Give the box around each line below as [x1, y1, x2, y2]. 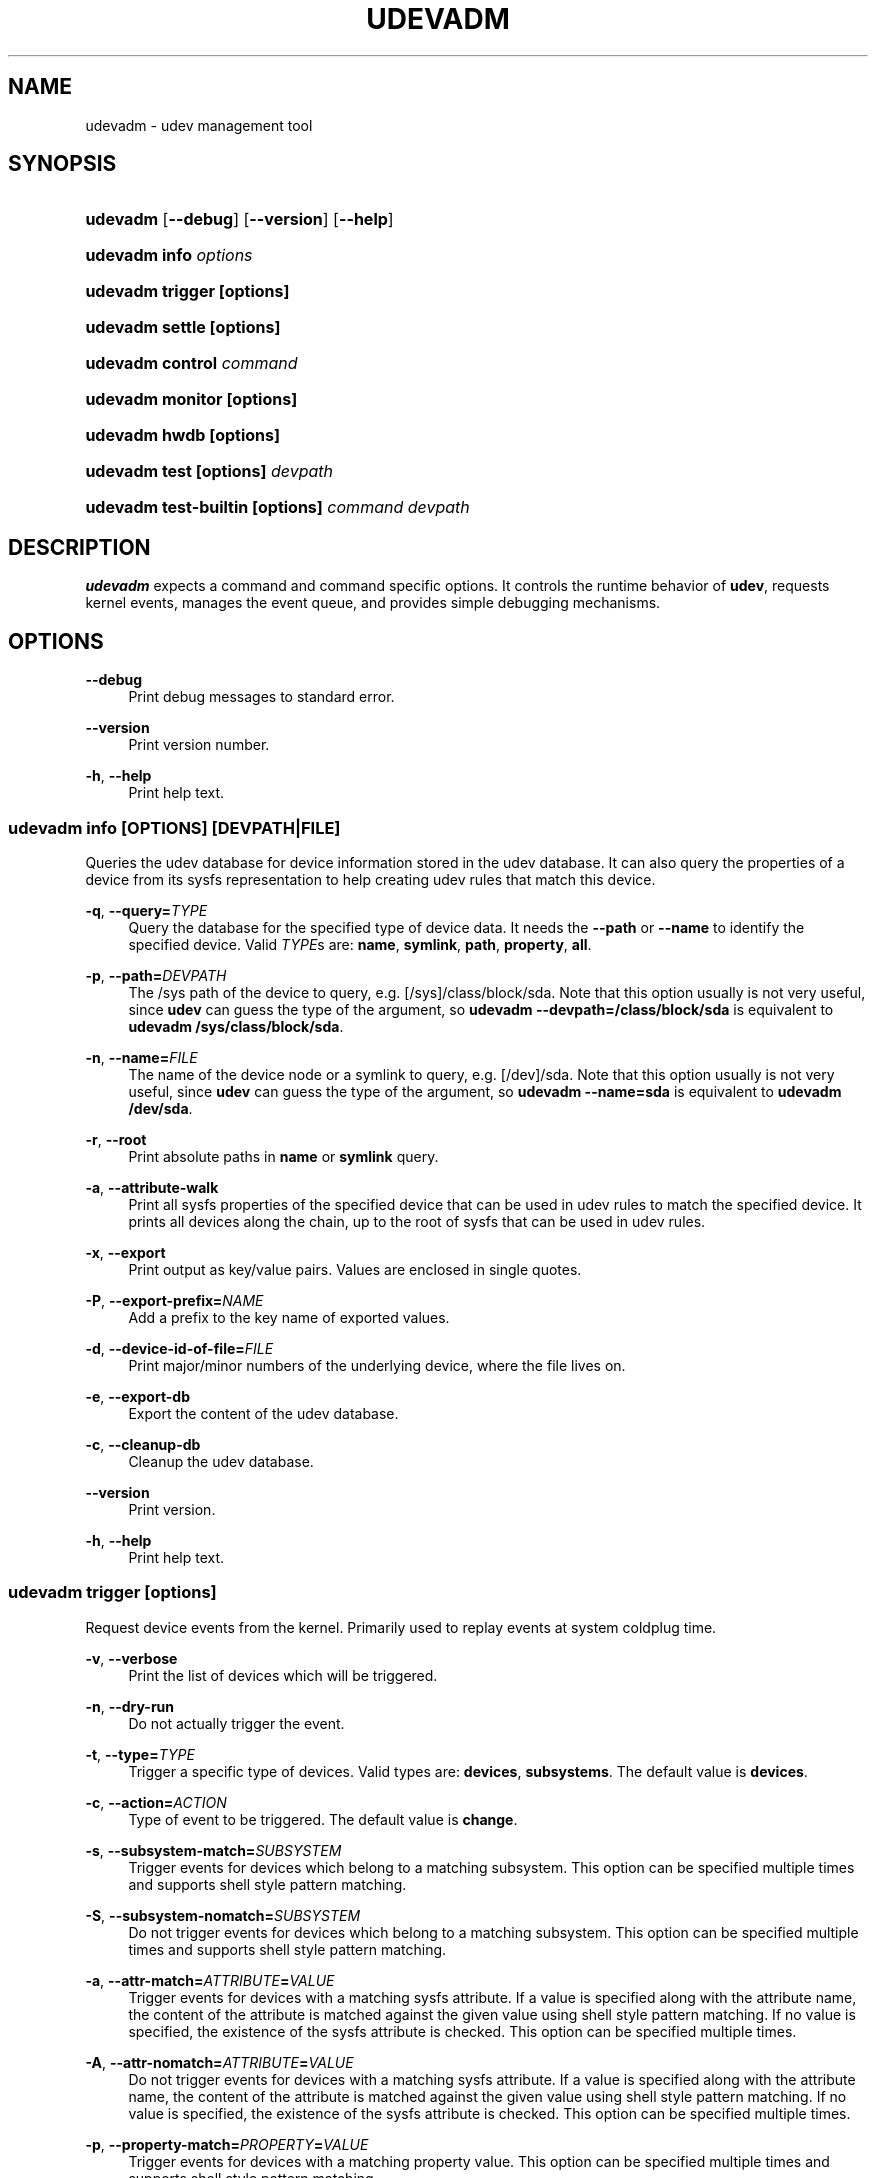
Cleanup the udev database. [128, 1452, 314, 1470]
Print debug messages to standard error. [128, 688, 395, 706]
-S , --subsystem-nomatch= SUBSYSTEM [85, 1906, 361, 1924]
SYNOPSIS [8, 151, 117, 177]
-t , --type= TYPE [85, 1745, 195, 1763]
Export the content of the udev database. [128, 1404, 399, 1422]
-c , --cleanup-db [85, 1435, 201, 1453]
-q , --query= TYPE [85, 901, 208, 919]
